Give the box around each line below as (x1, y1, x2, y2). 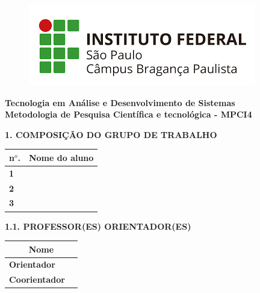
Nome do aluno (28, 151, 94, 163)
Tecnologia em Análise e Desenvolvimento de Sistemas (5, 96, 235, 109)
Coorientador (9, 273, 65, 286)
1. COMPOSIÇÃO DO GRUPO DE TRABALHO (5, 128, 217, 140)
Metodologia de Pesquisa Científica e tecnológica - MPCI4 (5, 108, 252, 121)
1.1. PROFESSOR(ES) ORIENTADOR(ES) (5, 219, 191, 232)
